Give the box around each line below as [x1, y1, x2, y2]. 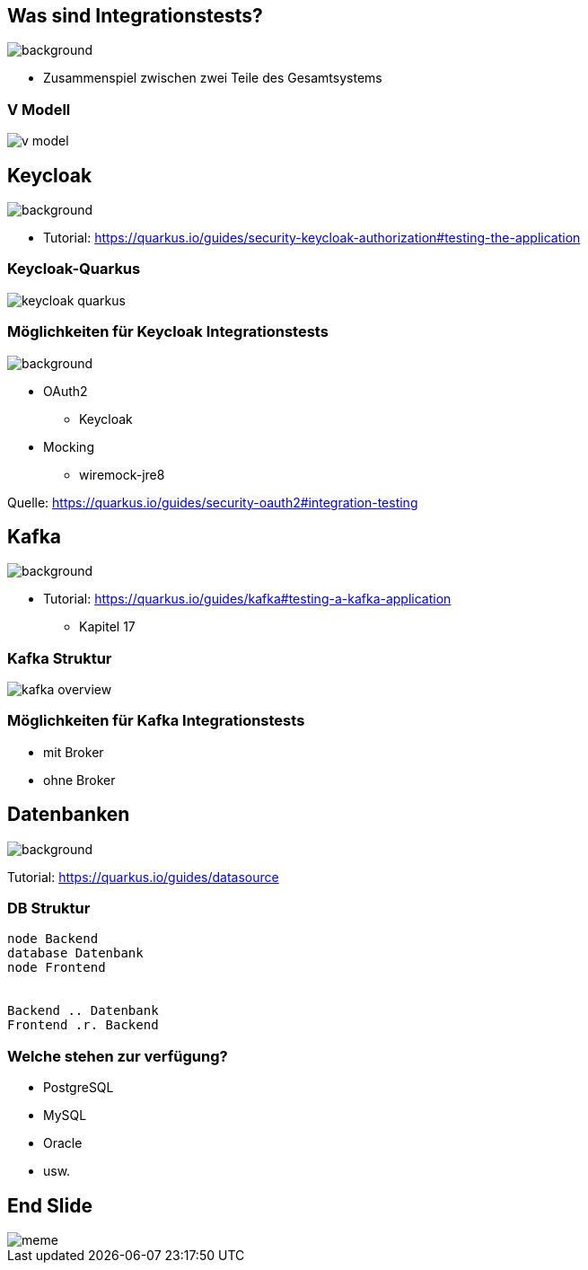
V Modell [7, 100, 71, 119]
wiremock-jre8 [79, 466, 165, 482]
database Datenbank [7, 946, 144, 961]
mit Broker [43, 744, 104, 760]
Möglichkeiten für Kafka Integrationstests [7, 711, 305, 730]
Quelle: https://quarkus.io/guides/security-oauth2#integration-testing [7, 494, 418, 510]
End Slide [7, 1194, 92, 1217]
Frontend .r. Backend [7, 1018, 159, 1033]
